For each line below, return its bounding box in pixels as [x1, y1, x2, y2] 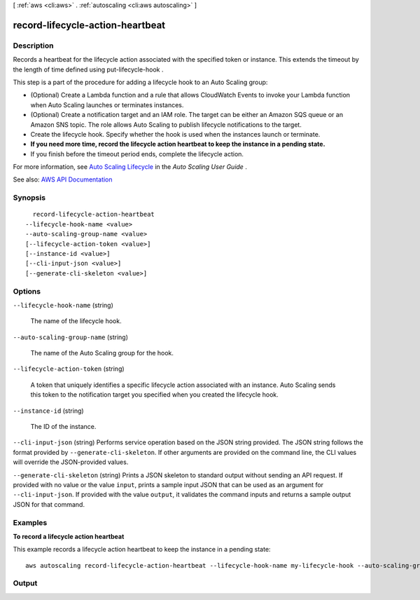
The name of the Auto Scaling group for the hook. [30, 349, 174, 357]
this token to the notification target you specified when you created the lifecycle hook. [30, 390, 279, 399]
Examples [13, 517, 48, 527]
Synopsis [13, 193, 45, 203]
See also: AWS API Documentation [13, 175, 113, 184]
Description [13, 41, 54, 50]
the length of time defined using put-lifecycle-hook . [13, 65, 164, 74]
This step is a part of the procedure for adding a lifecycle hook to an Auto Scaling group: [13, 78, 268, 86]
